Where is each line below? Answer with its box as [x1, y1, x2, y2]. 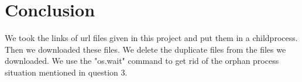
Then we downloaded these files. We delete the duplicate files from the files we [5, 43, 286, 55]
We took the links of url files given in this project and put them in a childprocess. [5, 32, 298, 44]
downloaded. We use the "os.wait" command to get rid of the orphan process [5, 54, 279, 67]
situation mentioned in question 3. [5, 66, 128, 78]
